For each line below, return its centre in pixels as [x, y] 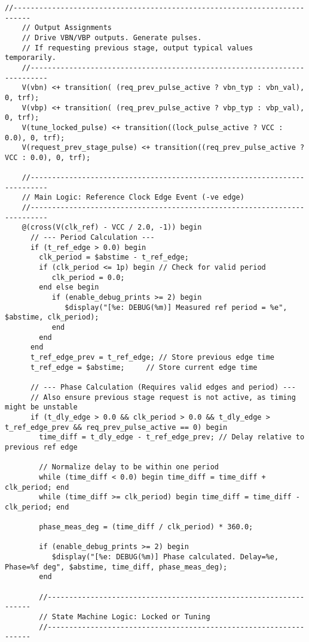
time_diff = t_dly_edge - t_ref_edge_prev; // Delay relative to [172, 437]
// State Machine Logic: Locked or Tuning [125, 617]
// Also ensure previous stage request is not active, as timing [163, 397]
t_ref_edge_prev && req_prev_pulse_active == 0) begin [116, 427]
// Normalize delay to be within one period [129, 467]
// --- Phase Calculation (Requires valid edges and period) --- [163, 387]
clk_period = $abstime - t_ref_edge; [114, 257]
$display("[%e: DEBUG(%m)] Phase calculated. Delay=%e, [165, 557]
